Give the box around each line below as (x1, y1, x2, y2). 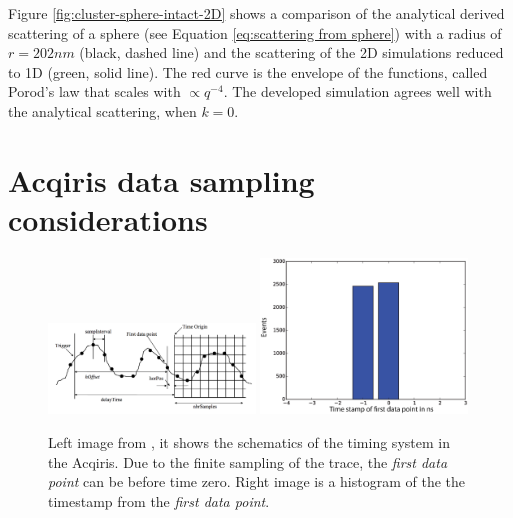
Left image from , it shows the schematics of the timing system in (48, 432, 450, 453)
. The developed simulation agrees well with (223, 81, 492, 102)
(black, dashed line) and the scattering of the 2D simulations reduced (79, 42, 504, 63)
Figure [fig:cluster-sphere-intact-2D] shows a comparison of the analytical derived (8, 3, 505, 23)
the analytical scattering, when (8, 100, 197, 121)
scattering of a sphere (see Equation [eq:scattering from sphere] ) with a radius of (8, 22, 502, 43)
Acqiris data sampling (8, 159, 315, 200)
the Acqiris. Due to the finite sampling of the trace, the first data (48, 451, 448, 472)
